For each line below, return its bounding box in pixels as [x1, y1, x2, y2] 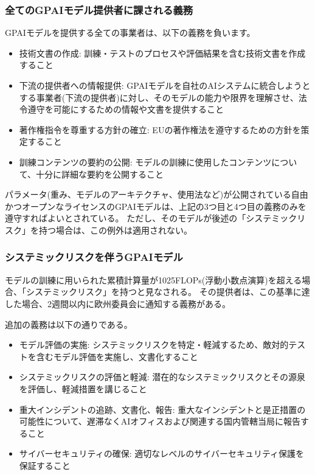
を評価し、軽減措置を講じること [19, 382, 147, 395]
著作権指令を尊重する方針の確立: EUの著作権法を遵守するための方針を [19, 123, 301, 136]
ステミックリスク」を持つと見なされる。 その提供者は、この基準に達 [34, 285, 310, 298]
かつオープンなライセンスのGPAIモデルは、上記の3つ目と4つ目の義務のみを [5, 199, 306, 212]
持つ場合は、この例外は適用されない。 [38, 223, 192, 236]
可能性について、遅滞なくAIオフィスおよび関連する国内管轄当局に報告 [19, 415, 300, 428]
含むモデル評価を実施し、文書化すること [36, 350, 198, 362]
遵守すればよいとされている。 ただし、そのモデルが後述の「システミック [5, 212, 297, 224]
